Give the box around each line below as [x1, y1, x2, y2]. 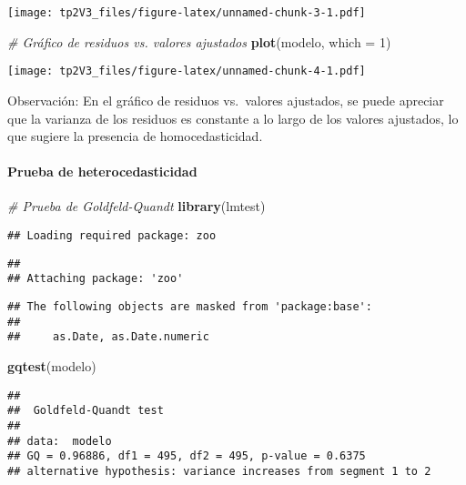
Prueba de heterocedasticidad [7, 162, 198, 181]
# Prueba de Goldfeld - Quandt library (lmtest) [7, 197, 266, 216]
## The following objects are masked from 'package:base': [7, 300, 372, 314]
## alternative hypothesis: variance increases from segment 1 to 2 [7, 464, 431, 478]
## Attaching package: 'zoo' [7, 272, 184, 286]
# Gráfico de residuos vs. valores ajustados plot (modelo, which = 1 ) [7, 32, 391, 51]
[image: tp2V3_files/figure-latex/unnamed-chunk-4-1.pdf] [7, 65, 366, 78]
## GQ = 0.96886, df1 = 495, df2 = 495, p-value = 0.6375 [7, 450, 366, 463]
